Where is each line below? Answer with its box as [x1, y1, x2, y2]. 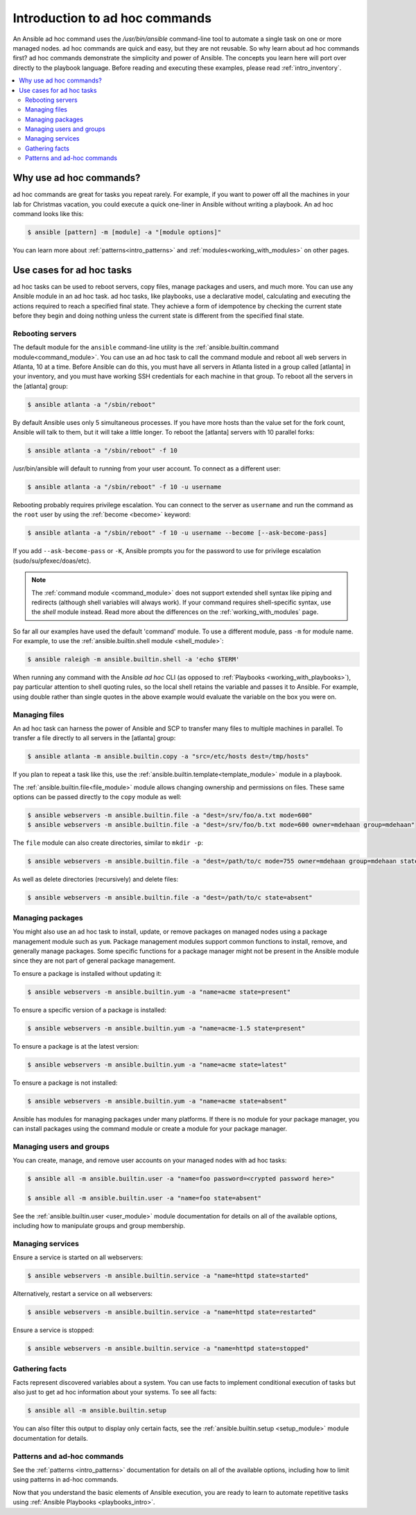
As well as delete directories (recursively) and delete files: [12, 875, 179, 884]
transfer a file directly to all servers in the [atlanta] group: [12, 734, 176, 742]
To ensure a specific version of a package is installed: [12, 1006, 166, 1014]
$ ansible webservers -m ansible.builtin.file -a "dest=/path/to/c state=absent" [27, 894, 313, 902]
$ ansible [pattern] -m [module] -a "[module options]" [27, 228, 222, 236]
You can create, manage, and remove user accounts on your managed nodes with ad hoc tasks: [12, 1156, 287, 1164]
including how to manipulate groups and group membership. [12, 1222, 186, 1230]
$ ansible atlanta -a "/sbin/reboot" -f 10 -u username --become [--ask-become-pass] [27, 529, 327, 537]
